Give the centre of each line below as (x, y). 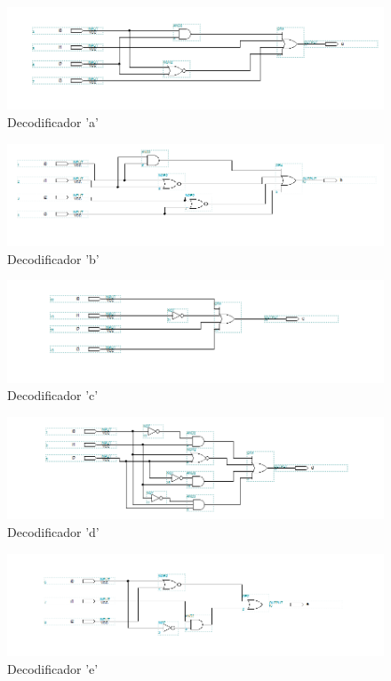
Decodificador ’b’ (53, 258)
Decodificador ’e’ (53, 668)
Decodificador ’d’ (53, 531)
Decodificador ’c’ (53, 395)
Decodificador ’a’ (53, 122)
